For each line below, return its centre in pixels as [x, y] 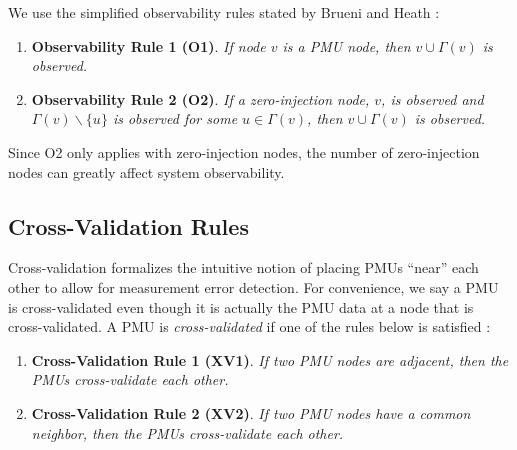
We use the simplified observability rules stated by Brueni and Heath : [224, 12]
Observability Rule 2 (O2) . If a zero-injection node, [200, 98]
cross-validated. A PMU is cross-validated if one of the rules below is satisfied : [249, 326]
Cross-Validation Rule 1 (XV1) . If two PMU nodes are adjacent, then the [270, 359]
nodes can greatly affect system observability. [146, 171]
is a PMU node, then [346, 45]
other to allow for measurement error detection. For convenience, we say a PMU [253, 286]
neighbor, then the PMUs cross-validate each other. [187, 432]
